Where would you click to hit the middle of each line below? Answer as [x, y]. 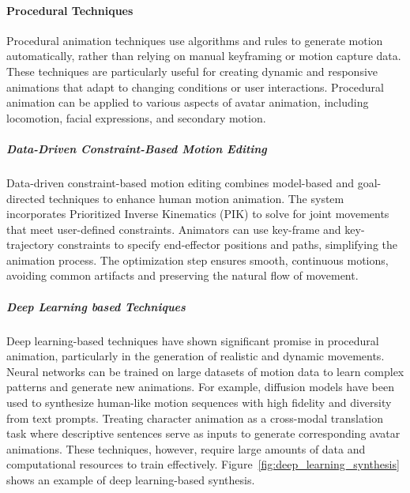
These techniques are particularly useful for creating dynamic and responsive [192, 71]
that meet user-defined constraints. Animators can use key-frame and [174, 229]
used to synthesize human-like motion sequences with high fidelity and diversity [199, 403]
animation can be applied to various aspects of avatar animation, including [188, 102]
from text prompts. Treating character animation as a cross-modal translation [195, 418]
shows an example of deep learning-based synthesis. [131, 479]
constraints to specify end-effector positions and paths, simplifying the [228, 245]
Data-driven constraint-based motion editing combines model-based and [181, 182]
